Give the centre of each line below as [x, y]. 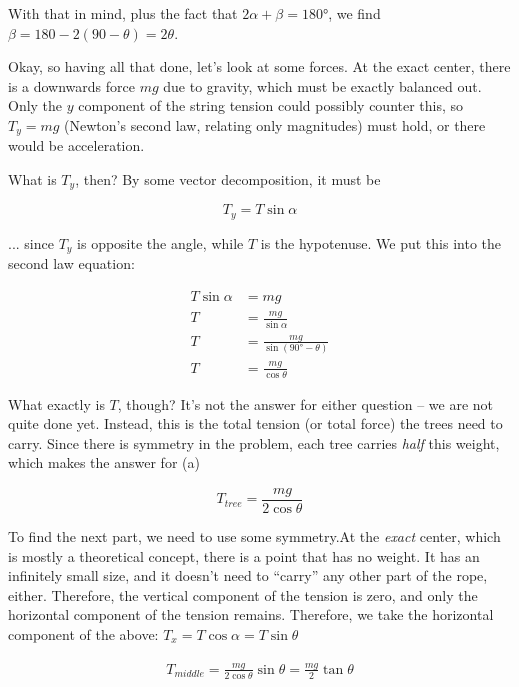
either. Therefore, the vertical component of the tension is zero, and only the [243, 594]
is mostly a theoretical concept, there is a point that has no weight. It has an [244, 555]
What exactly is [56, 403]
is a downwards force [71, 85]
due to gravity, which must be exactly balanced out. [322, 85]
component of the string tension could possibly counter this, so [271, 105]
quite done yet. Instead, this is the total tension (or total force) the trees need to [255, 423]
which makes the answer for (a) [104, 462]
